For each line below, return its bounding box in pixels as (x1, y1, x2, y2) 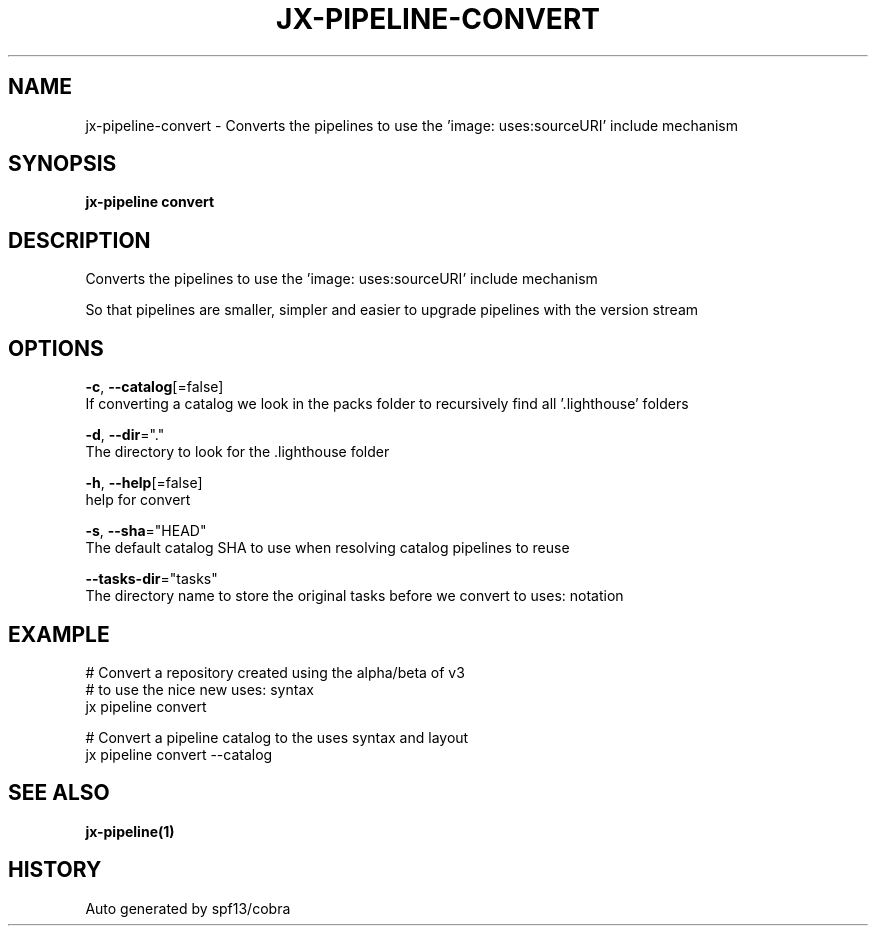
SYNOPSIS (8, 151, 117, 177)
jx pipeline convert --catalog (85, 745, 273, 763)
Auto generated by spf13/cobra (85, 899, 291, 917)
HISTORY (8, 857, 102, 883)
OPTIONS (8, 335, 104, 361)
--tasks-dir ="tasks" (85, 570, 218, 588)
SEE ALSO (8, 780, 110, 806)
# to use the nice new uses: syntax (85, 680, 314, 698)
